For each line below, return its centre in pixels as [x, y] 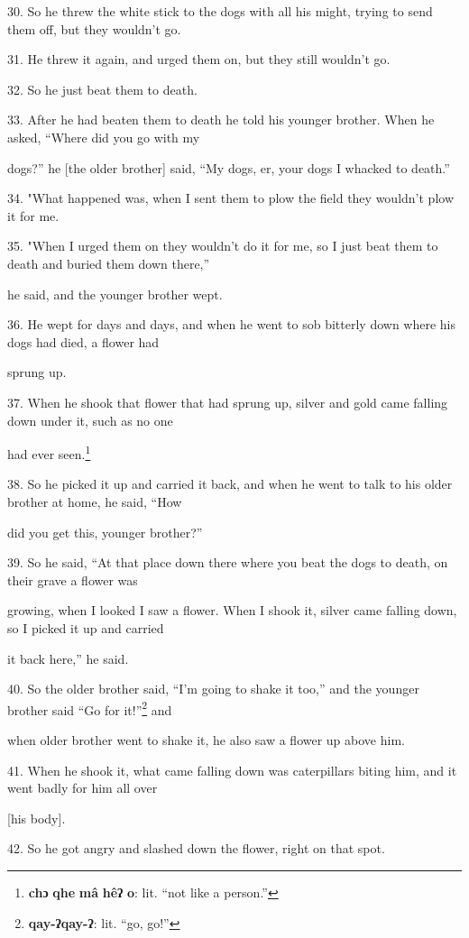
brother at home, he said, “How [95, 501]
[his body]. [37, 818]
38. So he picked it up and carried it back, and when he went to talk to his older [230, 484]
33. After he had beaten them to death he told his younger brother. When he [221, 120]
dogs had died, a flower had [83, 341]
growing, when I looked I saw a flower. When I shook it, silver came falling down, [232, 610]
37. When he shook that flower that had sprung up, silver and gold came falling [228, 402]
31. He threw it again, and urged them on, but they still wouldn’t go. [199, 59]
